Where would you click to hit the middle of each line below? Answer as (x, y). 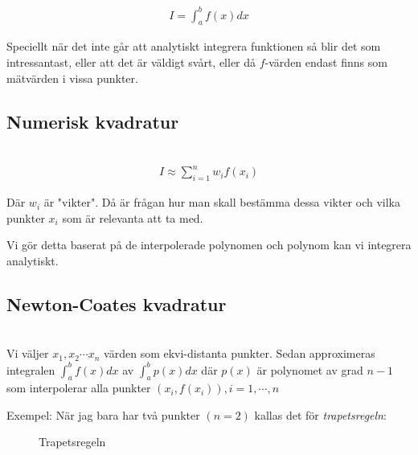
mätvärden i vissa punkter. (72, 78)
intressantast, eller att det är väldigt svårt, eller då (131, 61)
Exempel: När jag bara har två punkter (103, 414)
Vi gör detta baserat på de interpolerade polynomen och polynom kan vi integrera (209, 245)
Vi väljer (28, 353)
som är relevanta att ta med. (133, 217)
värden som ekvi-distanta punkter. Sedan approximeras (240, 353)
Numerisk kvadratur (93, 121)
